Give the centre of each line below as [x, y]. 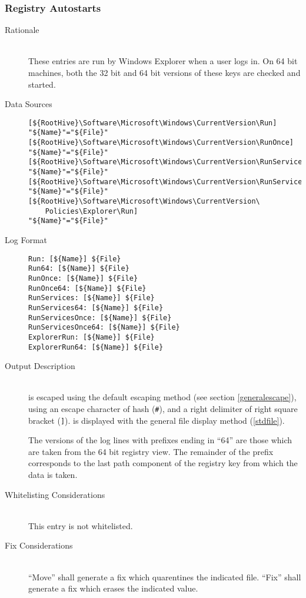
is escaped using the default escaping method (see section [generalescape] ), [162, 397]
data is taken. [53, 475]
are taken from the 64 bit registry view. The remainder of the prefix [151, 451]
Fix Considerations [39, 545]
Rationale [22, 30]
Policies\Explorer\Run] [92, 211]
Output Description [40, 366]
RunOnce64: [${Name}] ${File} [87, 288]
